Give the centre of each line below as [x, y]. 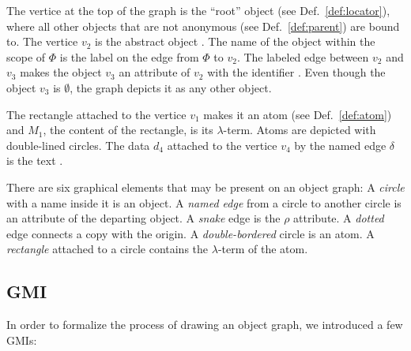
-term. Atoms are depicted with [300, 130]
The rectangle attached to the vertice [96, 114]
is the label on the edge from [129, 56]
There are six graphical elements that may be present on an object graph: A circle [205, 187]
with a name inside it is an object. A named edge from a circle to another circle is [204, 202]
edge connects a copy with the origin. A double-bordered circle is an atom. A [190, 233]
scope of [26, 56]
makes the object [61, 72]
